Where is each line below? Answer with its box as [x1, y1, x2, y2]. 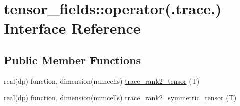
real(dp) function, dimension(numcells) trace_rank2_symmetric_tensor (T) [4, 92, 237, 103]
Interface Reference [4, 18, 141, 38]
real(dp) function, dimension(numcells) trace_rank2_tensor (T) [4, 75, 200, 86]
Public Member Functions [4, 52, 141, 67]
